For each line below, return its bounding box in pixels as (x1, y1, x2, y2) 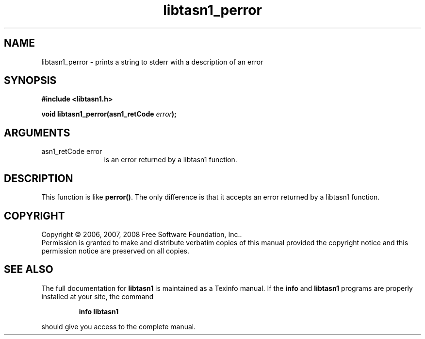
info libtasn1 (79, 307, 119, 316)
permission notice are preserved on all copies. (41, 246, 189, 255)
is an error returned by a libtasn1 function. (104, 155, 237, 164)
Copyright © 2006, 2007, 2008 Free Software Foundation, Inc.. (41, 230, 242, 238)
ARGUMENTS (4, 126, 70, 139)
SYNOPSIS (4, 74, 57, 87)
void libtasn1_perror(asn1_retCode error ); (41, 110, 177, 119)
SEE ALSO (4, 263, 53, 276)
